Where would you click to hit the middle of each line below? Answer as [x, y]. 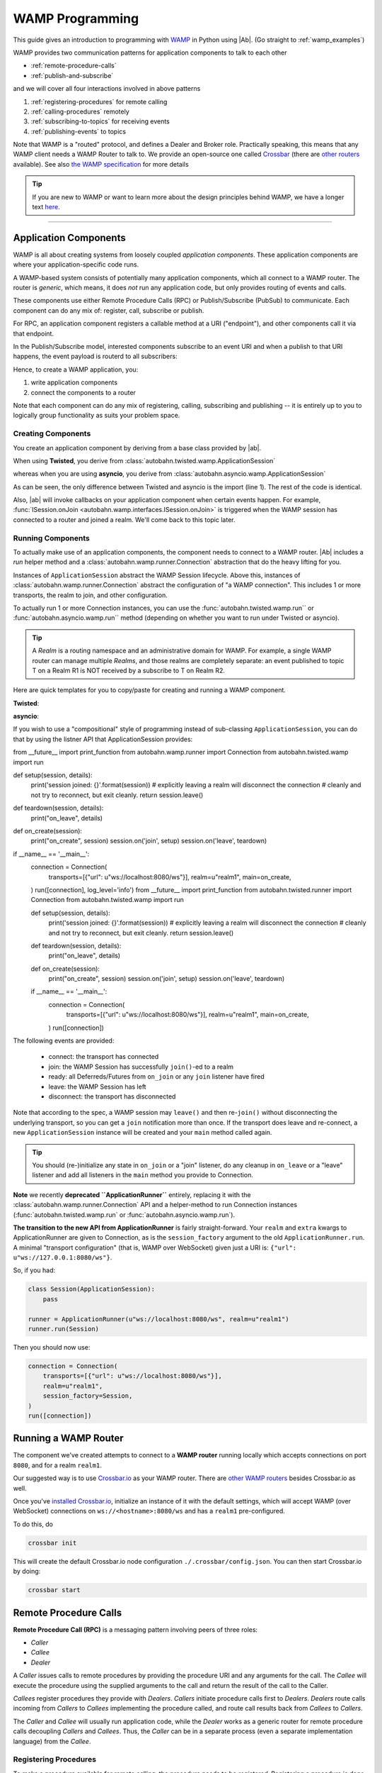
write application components [74, 382]
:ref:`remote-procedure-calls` [74, 66]
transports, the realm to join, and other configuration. [90, 595]
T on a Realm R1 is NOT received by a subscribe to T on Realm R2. [129, 670]
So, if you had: [34, 1270]
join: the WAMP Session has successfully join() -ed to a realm [141, 1067]
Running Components [51, 538]
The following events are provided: [64, 1041]
